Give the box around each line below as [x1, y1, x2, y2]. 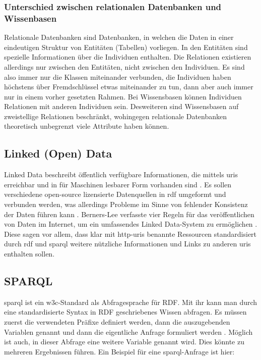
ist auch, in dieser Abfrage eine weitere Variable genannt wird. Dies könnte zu [4, 336, 244, 347]
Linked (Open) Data [4, 145, 112, 161]
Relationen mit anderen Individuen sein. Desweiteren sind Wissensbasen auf [4, 101, 239, 112]
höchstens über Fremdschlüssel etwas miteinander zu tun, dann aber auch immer [4, 81, 253, 92]
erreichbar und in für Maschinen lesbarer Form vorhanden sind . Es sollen [4, 179, 232, 189]
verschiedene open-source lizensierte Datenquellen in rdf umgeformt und [4, 189, 226, 199]
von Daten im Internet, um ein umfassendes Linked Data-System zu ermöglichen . [4, 219, 257, 229]
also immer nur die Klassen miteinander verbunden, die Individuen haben [4, 71, 231, 82]
